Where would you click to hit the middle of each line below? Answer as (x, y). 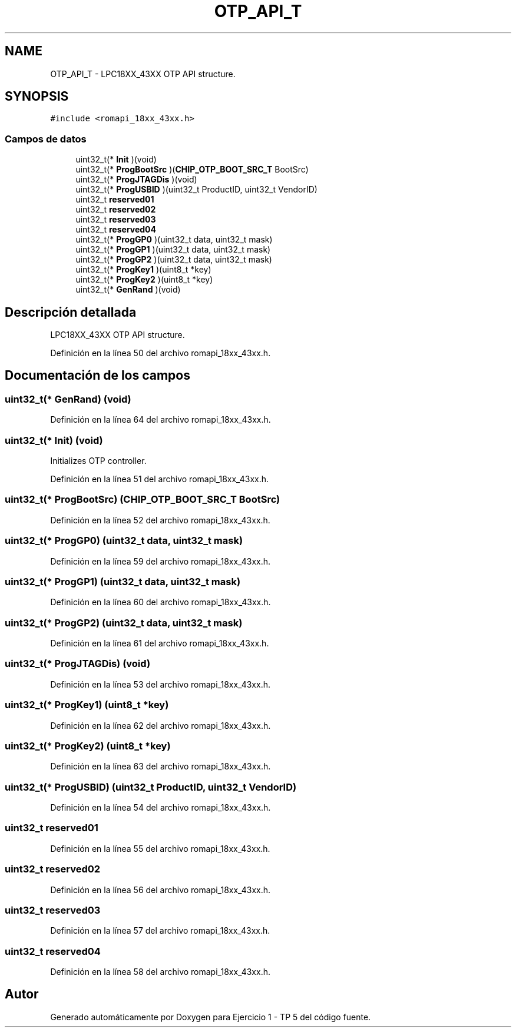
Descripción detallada (71, 312)
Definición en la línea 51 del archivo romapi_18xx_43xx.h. (160, 479)
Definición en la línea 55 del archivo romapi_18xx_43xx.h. (160, 848)
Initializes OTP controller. (98, 461)
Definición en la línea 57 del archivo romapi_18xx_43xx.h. (160, 931)
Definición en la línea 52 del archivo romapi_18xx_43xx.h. (160, 520)
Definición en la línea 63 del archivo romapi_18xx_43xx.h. (161, 766)
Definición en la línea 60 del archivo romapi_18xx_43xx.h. (161, 602)
